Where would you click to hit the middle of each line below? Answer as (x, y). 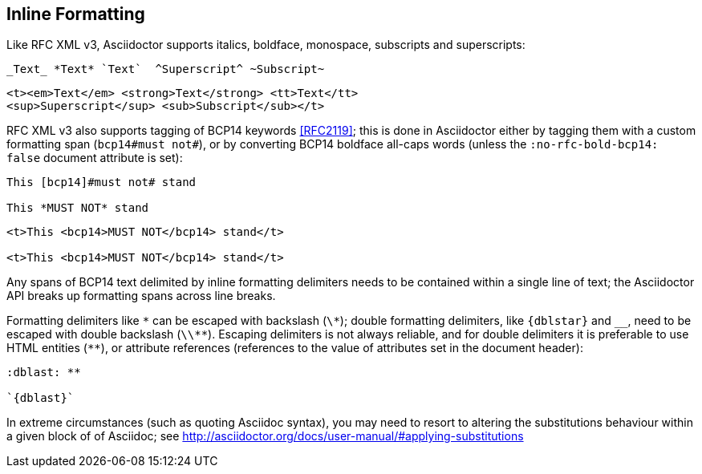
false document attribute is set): (95, 158)
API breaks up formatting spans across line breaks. (141, 296)
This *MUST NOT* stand (78, 208)
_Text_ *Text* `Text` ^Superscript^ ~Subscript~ (166, 69)
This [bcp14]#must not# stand (101, 182)
